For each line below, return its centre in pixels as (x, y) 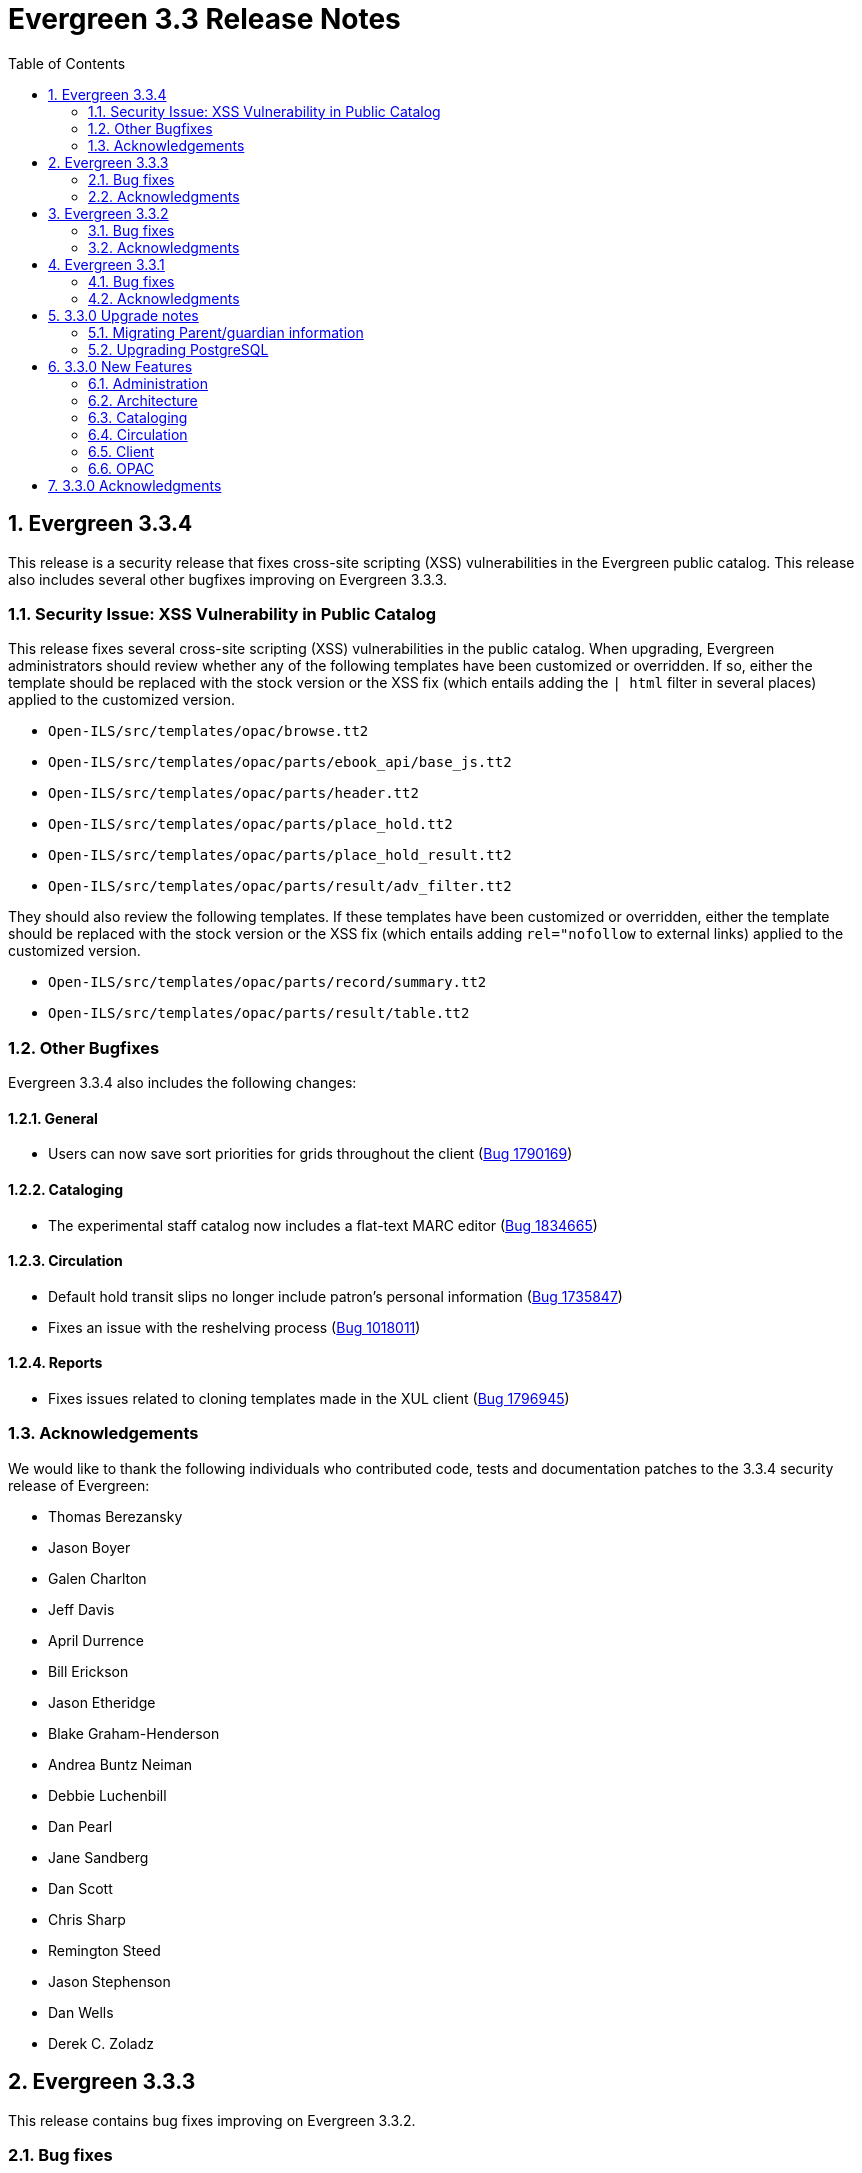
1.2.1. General (53, 1118)
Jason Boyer (89, 1547)
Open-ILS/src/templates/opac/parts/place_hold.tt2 (250, 824)
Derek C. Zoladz (101, 2043)
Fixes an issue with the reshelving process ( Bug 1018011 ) (234, 1327)
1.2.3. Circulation (65, 1261)
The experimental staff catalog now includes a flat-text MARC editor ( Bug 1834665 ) (323, 1225)
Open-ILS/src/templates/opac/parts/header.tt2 (233, 793)
